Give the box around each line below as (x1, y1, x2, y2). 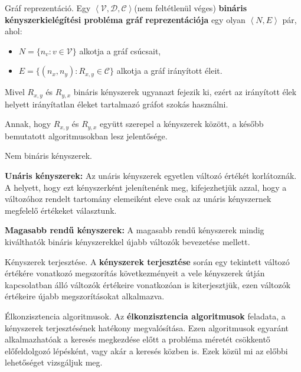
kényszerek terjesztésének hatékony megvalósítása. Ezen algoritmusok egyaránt (5, 321, 289, 334)
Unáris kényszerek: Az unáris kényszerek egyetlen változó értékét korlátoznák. (5, 169, 297, 182)
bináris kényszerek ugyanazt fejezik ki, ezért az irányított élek (73, 86, 297, 98)
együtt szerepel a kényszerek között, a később (100, 118, 264, 130)
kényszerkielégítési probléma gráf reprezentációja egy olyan (5, 13, 246, 25)
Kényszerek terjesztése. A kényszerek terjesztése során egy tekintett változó (5, 255, 290, 267)
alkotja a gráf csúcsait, (79, 44, 161, 57)
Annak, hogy (5, 118, 51, 130)
